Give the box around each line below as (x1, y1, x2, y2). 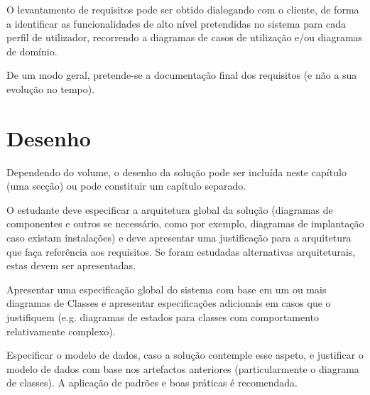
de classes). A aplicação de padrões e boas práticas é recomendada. (6, 375, 298, 390)
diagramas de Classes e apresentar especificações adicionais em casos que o (6, 296, 331, 310)
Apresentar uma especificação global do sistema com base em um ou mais (6, 281, 327, 296)
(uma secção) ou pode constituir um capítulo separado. (6, 178, 246, 193)
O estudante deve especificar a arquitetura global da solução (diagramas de (6, 202, 333, 217)
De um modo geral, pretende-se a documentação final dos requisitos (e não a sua (6, 67, 357, 82)
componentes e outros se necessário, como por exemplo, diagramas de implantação (6, 216, 364, 231)
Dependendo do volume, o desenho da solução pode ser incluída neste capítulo (6, 164, 347, 179)
